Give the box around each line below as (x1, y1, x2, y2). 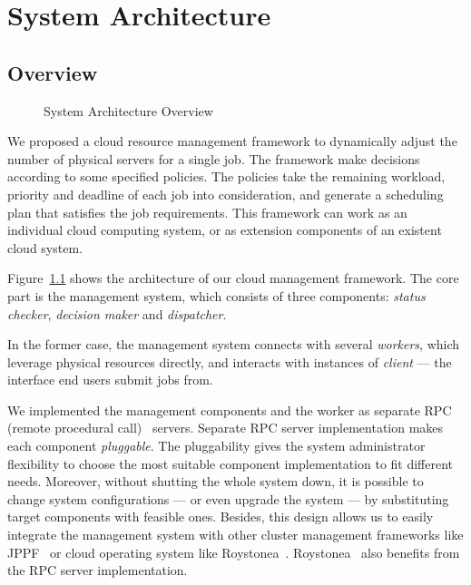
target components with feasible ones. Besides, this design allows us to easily (7, 507, 434, 526)
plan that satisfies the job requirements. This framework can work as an (7, 202, 407, 221)
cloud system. (7, 238, 83, 257)
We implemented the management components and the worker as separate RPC (7, 400, 452, 419)
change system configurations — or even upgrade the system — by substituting (7, 489, 449, 508)
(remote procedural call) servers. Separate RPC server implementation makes (7, 418, 444, 437)
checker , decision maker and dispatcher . (7, 304, 227, 323)
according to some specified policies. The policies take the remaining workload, (7, 167, 446, 186)
